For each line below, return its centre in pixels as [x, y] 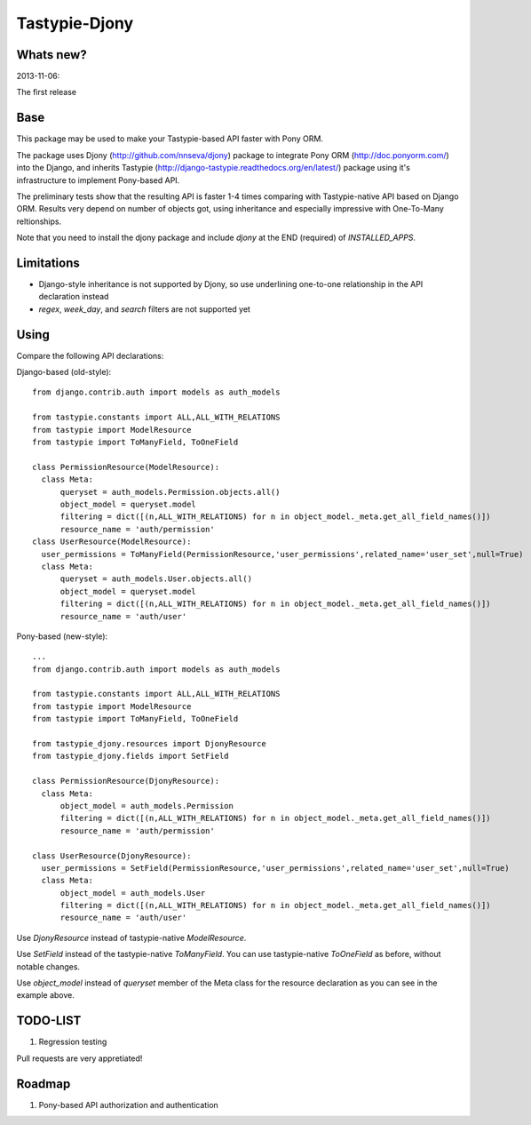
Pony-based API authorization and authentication [129, 1105]
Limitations [48, 263]
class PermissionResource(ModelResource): [126, 467]
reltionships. [39, 221]
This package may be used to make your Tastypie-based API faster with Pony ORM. [170, 139]
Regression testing [73, 1042]
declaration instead [74, 297]
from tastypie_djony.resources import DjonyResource [149, 744]
